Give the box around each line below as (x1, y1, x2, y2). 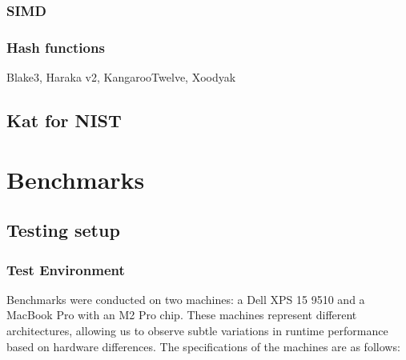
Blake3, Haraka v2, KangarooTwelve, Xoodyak (6, 69, 236, 86)
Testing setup (6, 218, 120, 242)
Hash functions (6, 37, 105, 57)
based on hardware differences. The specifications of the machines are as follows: (6, 338, 400, 354)
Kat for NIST (6, 108, 122, 133)
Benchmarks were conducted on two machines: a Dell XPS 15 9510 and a (6, 290, 365, 307)
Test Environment (6, 259, 125, 279)
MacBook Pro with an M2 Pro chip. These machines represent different (6, 306, 357, 323)
